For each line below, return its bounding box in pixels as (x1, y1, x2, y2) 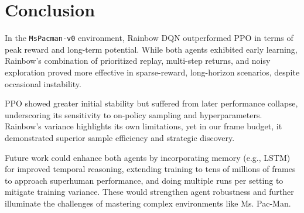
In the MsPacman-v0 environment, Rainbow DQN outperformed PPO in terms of (5, 32, 293, 44)
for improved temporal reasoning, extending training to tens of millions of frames (5, 163, 296, 175)
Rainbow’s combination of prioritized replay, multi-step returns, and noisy (5, 54, 271, 67)
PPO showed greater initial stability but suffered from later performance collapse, (5, 97, 298, 109)
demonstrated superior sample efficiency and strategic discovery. (5, 131, 235, 143)
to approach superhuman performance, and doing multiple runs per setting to (5, 174, 283, 186)
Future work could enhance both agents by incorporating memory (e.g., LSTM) (5, 151, 291, 163)
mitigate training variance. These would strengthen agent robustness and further (5, 185, 294, 198)
